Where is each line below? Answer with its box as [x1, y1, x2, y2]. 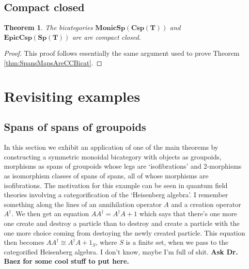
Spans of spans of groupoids [4, 119, 146, 134]
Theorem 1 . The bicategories [4, 22, 93, 32]
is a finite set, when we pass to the [125, 237, 229, 247]
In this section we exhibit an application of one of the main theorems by [4, 142, 218, 152]
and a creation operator [171, 199, 241, 209]
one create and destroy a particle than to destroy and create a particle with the [4, 218, 240, 228]
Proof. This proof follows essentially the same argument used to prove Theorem [4, 48, 240, 58]
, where [95, 237, 117, 247]
